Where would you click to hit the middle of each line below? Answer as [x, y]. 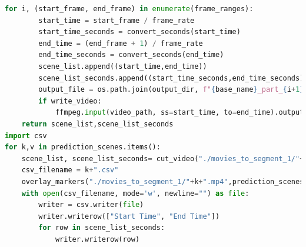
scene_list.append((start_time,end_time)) [123, 66]
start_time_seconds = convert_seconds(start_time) [139, 32]
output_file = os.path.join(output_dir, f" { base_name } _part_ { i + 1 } [171, 90]
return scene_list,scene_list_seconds [97, 124]
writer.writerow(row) [97, 239]
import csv [26, 136]
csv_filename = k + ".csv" [70, 170]
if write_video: [70, 101]
